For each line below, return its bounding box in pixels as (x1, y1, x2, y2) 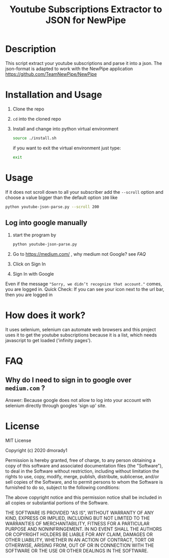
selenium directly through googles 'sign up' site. (5, 403, 107, 409)
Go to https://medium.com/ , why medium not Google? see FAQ (12, 251, 146, 257)
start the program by (12, 232, 56, 238)
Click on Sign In (12, 261, 46, 267)
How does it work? (5, 309, 86, 321)
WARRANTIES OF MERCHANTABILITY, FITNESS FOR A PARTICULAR (5, 521, 150, 526)
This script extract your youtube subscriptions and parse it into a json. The (5, 60, 162, 66)
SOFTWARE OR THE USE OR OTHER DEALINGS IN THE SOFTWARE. (5, 548, 149, 553)
